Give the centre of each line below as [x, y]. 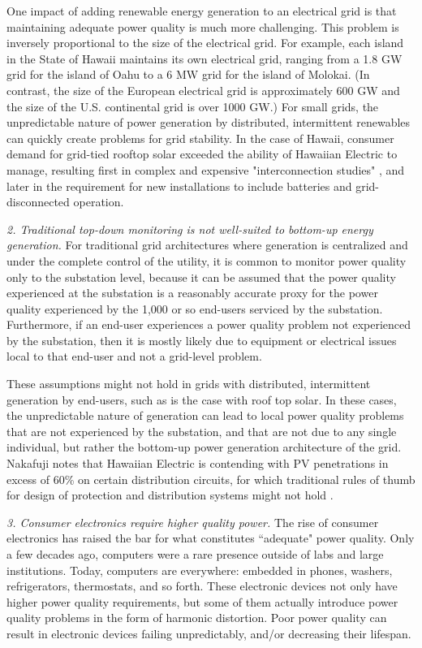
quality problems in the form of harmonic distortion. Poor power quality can [197, 618]
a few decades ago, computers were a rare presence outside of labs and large [195, 554]
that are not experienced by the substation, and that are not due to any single [202, 431]
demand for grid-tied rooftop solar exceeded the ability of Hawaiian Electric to [202, 154]
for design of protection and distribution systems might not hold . [170, 495]
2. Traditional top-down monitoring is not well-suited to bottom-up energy [190, 229]
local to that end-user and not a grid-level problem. [134, 356]
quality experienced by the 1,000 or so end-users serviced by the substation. [195, 308]
